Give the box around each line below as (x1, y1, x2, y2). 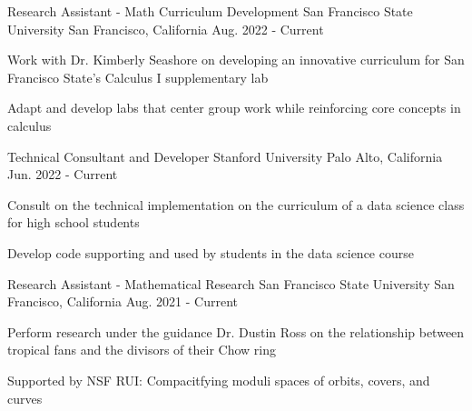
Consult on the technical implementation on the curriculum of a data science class (7, 195, 465, 214)
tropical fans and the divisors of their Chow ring (7, 340, 276, 359)
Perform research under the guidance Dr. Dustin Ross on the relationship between (7, 322, 465, 341)
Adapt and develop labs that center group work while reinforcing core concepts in (7, 98, 461, 117)
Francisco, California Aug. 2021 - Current (7, 292, 239, 311)
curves (7, 388, 43, 407)
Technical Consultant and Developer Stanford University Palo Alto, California (7, 146, 443, 165)
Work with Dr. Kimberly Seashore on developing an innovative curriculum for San (7, 50, 465, 69)
